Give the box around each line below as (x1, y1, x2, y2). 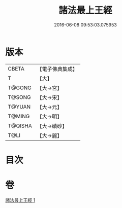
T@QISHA (8, 122, 32, 129)
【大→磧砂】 (37, 122, 68, 129)
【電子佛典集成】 (37, 65, 78, 73)
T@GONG (8, 84, 32, 91)
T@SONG (8, 93, 32, 100)
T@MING (8, 113, 30, 120)
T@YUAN (8, 103, 31, 110)
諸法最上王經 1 (5, 197, 36, 203)
